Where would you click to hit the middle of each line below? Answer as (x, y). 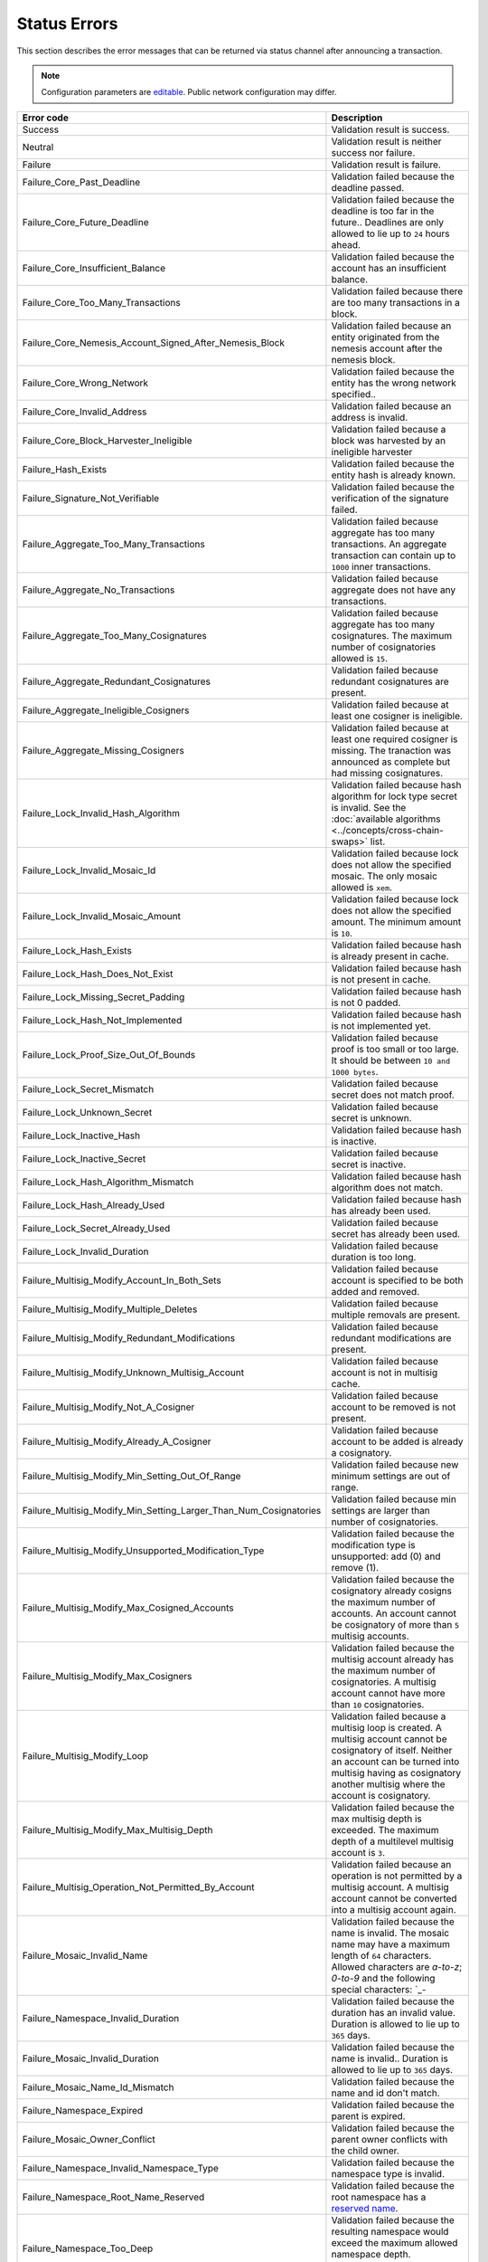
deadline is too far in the (383, 211)
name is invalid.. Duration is (390, 2058)
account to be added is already (398, 1441)
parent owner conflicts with (389, 2139)
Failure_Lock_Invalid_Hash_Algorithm (101, 813)
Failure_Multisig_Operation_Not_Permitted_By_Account (138, 1887)
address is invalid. (370, 417)
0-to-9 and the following (383, 1978)
